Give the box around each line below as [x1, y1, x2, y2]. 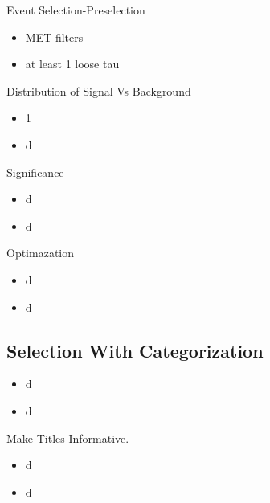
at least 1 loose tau [25, 55, 120, 72]
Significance [6, 163, 64, 180]
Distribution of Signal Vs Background [6, 82, 191, 99]
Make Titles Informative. [6, 429, 129, 446]
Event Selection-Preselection [6, 2, 145, 18]
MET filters [25, 28, 84, 45]
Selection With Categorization [6, 337, 264, 362]
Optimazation [6, 244, 75, 261]
